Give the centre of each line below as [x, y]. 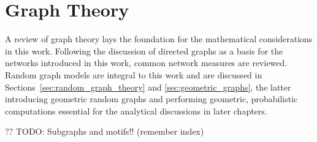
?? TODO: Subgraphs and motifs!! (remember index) [105, 131]
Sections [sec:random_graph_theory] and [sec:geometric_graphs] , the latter [148, 87]
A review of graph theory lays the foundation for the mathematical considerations [159, 39]
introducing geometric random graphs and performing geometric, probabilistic [151, 99]
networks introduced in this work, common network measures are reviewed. [146, 63]
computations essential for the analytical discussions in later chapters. [136, 110]
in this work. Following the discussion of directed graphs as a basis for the [144, 50]
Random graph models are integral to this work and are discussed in [134, 74]
